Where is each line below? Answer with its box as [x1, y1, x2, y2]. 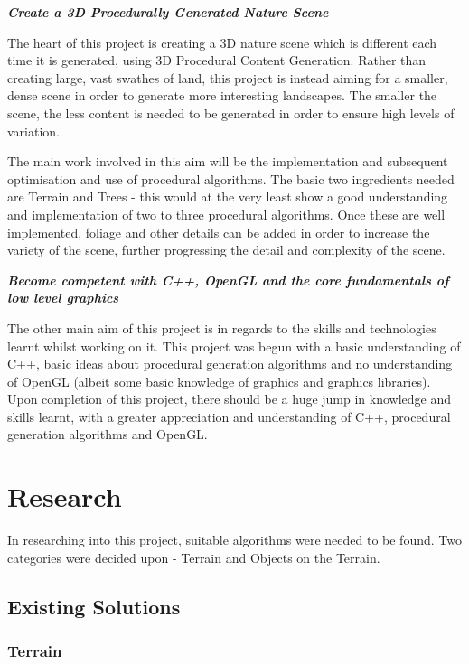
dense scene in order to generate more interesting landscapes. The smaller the [7, 86, 437, 105]
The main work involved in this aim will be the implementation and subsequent [7, 152, 448, 171]
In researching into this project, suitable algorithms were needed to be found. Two [7, 530, 462, 549]
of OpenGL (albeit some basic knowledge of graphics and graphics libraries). [7, 371, 431, 390]
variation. [7, 121, 61, 140]
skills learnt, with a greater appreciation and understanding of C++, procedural [7, 407, 451, 426]
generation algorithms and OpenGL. [7, 425, 208, 444]
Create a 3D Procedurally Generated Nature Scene [7, 3, 329, 21]
